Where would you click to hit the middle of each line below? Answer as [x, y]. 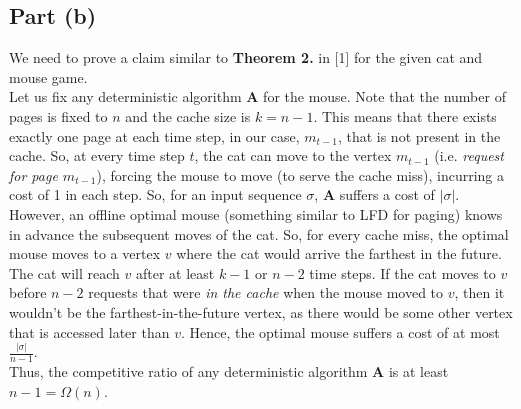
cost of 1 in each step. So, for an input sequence [155, 194]
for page [33, 174]
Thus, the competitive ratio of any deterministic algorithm [188, 371]
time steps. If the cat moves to [402, 272]
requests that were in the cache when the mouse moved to [266, 292]
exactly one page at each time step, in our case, [154, 135]
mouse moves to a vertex [85, 253]
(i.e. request [469, 155]
